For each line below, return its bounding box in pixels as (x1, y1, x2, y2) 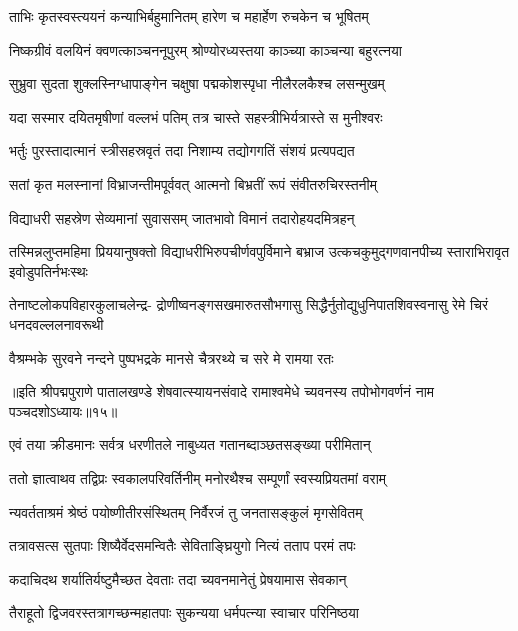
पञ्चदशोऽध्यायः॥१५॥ (9, 400, 118, 421)
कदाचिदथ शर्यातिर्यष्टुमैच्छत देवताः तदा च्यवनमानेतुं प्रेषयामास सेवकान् (9, 568, 347, 589)
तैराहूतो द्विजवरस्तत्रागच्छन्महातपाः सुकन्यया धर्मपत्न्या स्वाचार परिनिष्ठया (9, 602, 359, 623)
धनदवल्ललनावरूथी (9, 313, 104, 334)
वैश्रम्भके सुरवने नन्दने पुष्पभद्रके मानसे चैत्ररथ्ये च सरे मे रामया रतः (9, 347, 334, 368)
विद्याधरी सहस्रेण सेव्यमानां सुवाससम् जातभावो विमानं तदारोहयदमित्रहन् (9, 207, 355, 228)
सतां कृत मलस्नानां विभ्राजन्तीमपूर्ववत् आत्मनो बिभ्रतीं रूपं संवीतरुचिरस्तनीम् (9, 173, 377, 194)
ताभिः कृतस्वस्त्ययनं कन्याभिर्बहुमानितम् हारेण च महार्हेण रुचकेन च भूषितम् (9, 6, 369, 26)
